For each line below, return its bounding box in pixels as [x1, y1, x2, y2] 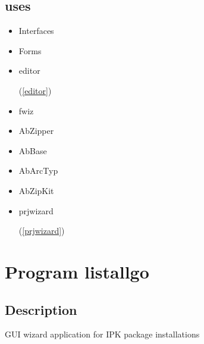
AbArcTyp [18, 164, 58, 177]
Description [5, 300, 77, 318]
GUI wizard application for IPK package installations [5, 328, 200, 340]
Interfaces [18, 24, 54, 37]
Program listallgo [5, 259, 149, 283]
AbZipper [18, 124, 54, 137]
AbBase [18, 144, 47, 157]
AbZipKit [18, 184, 54, 196]
